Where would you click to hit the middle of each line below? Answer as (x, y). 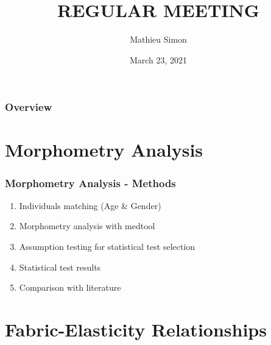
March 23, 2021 (158, 59)
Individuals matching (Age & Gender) (90, 205)
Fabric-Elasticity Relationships (136, 329)
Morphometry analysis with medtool (87, 226)
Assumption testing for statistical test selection (107, 247)
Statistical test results (60, 267)
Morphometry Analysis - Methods (90, 183)
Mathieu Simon (158, 39)
